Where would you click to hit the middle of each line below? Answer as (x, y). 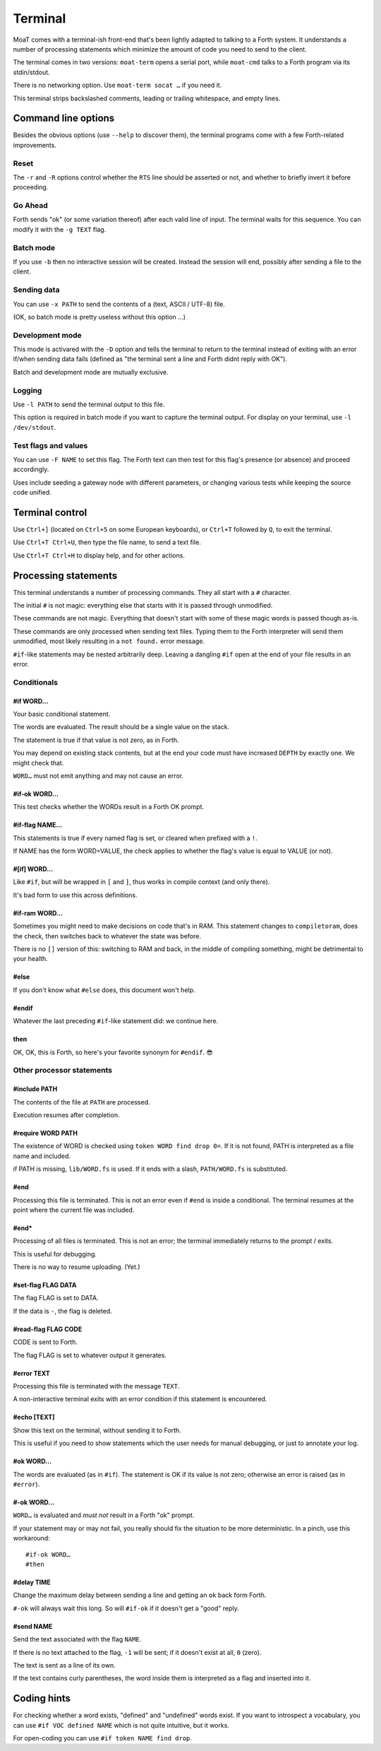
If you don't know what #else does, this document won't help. (104, 990)
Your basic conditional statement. (62, 714)
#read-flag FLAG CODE (48, 1329)
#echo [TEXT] (34, 1417)
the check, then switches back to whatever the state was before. (107, 936)
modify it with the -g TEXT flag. (60, 229)
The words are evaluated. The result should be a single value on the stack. (121, 727)
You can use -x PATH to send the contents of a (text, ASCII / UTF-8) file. (119, 304)
